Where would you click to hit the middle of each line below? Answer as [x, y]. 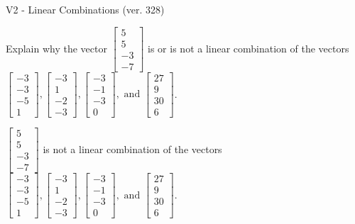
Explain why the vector [56, 48]
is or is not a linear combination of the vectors [248, 48]
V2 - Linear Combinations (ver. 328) [85, 9]
